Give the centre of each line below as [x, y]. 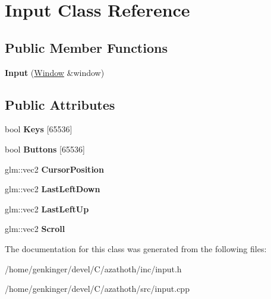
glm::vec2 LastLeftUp [47, 209]
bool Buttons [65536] [45, 149]
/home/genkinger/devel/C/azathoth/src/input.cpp [97, 289]
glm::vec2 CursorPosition [54, 169]
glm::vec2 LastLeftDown [53, 189]
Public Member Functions [86, 47]
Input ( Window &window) [55, 72]
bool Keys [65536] [39, 129]
